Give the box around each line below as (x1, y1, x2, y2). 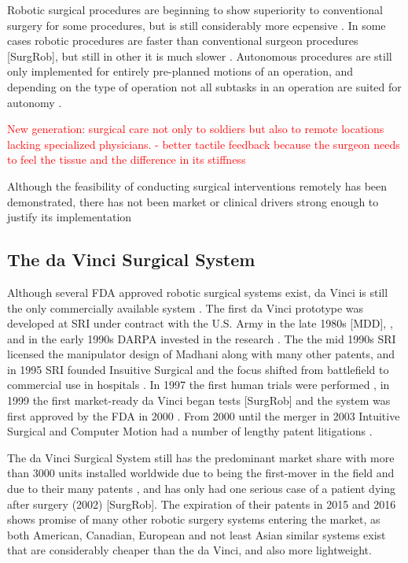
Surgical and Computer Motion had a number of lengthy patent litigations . (7, 423, 373, 439)
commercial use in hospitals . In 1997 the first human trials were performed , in (7, 376, 390, 393)
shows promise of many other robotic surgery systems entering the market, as (7, 511, 380, 528)
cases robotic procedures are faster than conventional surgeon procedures (7, 32, 358, 49)
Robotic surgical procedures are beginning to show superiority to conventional (7, 2, 383, 17)
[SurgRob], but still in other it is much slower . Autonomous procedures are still (7, 47, 392, 64)
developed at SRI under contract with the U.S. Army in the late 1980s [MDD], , (7, 315, 393, 332)
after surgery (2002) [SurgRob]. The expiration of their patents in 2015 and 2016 (7, 495, 396, 512)
